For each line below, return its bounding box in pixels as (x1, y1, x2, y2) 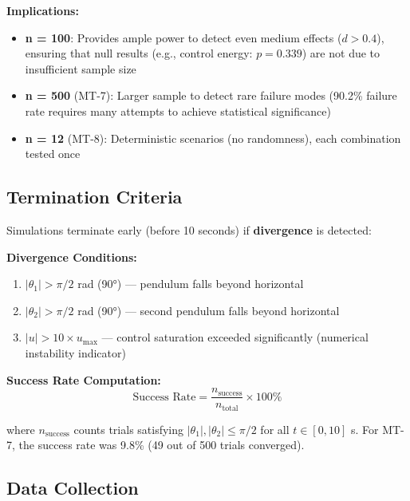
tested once (25, 145, 81, 162)
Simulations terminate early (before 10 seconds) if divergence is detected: (6, 221, 372, 238)
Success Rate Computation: (6, 371, 161, 388)
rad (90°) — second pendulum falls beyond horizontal (77, 302, 340, 318)
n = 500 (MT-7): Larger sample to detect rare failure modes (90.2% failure (25, 87, 397, 104)
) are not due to (302, 45, 380, 61)
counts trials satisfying (73, 420, 184, 437)
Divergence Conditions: (6, 248, 137, 265)
